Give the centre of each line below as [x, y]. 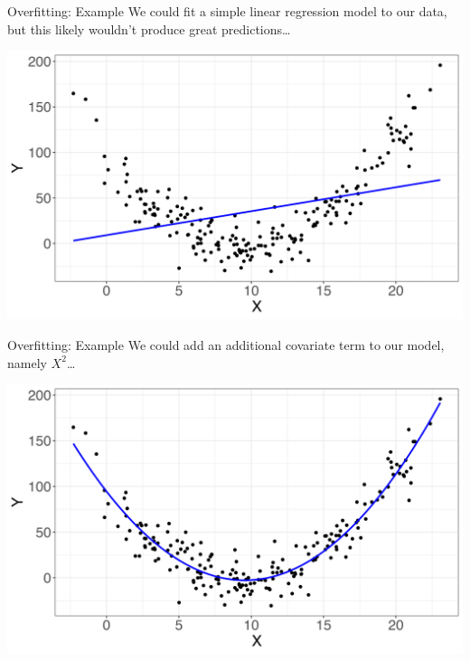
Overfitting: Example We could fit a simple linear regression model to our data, [227, 11]
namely [27, 362]
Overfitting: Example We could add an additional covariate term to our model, [226, 345]
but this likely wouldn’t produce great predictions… [149, 28]
